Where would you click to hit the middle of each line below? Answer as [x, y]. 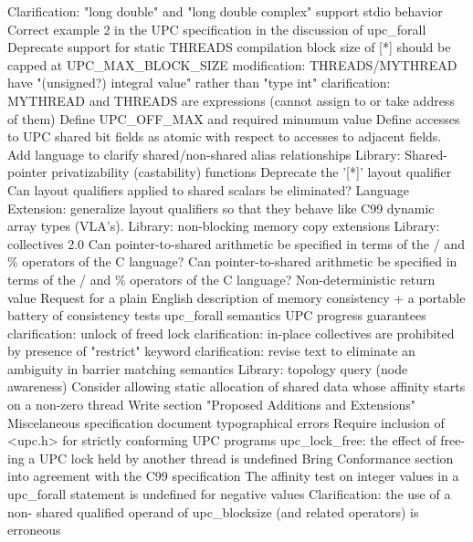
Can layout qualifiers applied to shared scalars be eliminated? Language [209, 189]
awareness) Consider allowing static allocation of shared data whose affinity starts [236, 386]
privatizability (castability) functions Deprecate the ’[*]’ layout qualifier [252, 172]
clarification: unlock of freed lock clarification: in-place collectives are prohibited [231, 333]
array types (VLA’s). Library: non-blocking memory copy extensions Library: [224, 226]
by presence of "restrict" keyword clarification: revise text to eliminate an [211, 351]
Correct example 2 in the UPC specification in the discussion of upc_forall [217, 29]
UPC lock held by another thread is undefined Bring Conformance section [246, 458]
